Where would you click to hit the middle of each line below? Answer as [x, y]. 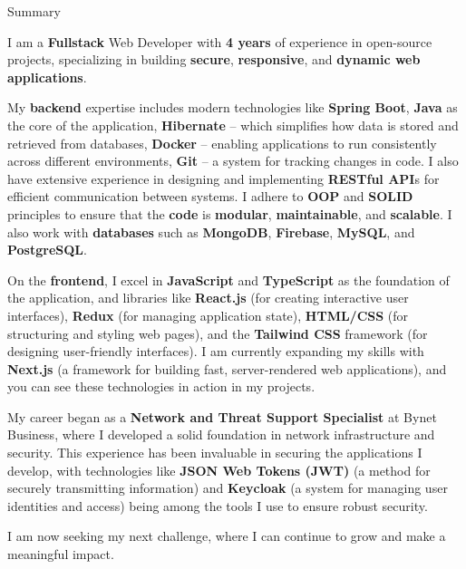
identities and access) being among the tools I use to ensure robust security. [218, 505]
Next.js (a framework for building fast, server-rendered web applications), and [227, 368]
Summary [34, 11]
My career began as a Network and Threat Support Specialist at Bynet [222, 416]
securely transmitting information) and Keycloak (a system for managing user [228, 488]
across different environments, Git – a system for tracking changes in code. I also [233, 161]
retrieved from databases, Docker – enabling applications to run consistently [222, 143]
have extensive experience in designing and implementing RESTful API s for [223, 178]
